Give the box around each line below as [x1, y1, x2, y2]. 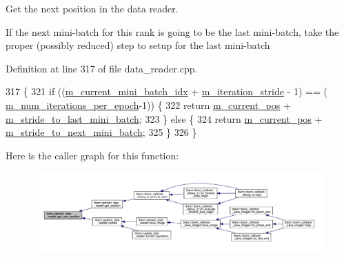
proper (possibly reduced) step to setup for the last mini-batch [6, 38, 270, 52]
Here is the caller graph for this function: [6, 148, 179, 162]
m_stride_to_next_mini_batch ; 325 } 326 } [6, 125, 197, 139]
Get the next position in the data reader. [6, 1, 179, 15]
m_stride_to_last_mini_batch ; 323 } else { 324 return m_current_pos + [6, 111, 323, 126]
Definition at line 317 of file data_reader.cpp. [6, 61, 198, 75]
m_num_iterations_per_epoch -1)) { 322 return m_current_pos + [6, 97, 291, 112]
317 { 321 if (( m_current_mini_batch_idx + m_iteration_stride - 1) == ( [6, 84, 327, 99]
